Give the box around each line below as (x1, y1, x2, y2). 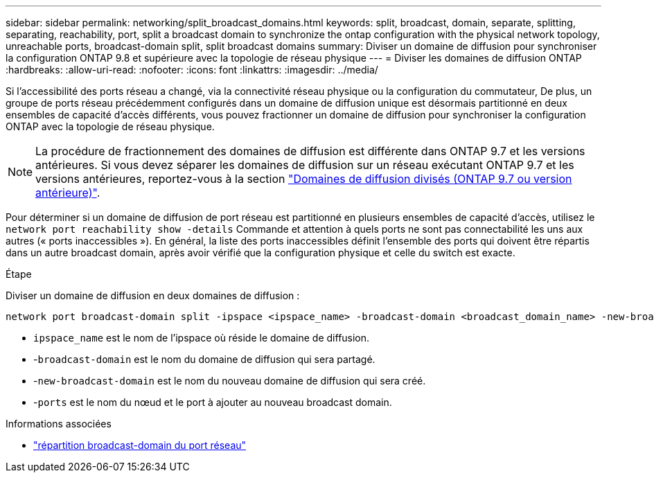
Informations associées (6, 418, 112, 430)
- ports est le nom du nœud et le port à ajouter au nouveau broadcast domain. (33, 396, 392, 408)
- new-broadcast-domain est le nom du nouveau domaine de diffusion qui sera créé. (33, 375, 426, 387)
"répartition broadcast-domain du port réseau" (33, 439, 247, 451)
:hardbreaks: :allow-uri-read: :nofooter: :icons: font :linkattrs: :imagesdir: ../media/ (6, 64, 378, 76)
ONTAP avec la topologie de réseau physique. (6, 121, 215, 132)
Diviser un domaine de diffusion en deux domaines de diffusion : (6, 290, 300, 301)
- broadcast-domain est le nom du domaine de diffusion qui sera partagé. (33, 353, 375, 365)
